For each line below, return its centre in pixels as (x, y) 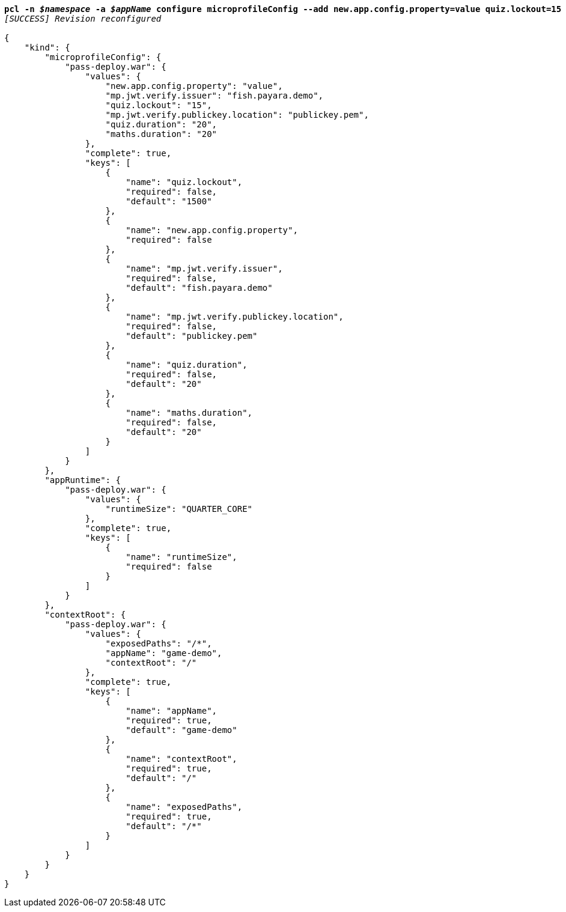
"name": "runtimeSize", (181, 557)
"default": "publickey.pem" (192, 336)
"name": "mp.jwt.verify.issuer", (204, 269)
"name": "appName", (172, 711)
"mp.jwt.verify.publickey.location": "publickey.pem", (237, 115)
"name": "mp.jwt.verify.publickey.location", (235, 317)
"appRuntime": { (83, 480)
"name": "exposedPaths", (184, 807)
